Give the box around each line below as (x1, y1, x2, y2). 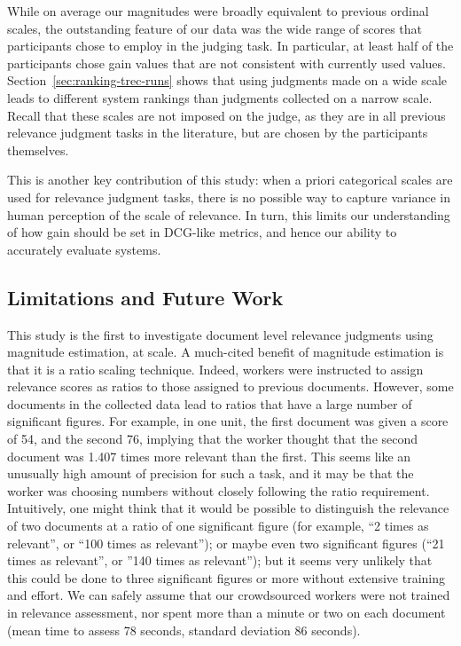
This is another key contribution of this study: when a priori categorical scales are (7, 170, 453, 189)
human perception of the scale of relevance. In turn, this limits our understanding (7, 205, 450, 224)
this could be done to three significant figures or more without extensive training (7, 568, 446, 587)
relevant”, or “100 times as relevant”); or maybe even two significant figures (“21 (7, 533, 445, 552)
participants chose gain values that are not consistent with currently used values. (7, 53, 446, 72)
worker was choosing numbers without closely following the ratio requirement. (7, 481, 430, 500)
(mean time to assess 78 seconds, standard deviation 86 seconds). (7, 620, 361, 639)
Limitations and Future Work (7, 283, 284, 311)
